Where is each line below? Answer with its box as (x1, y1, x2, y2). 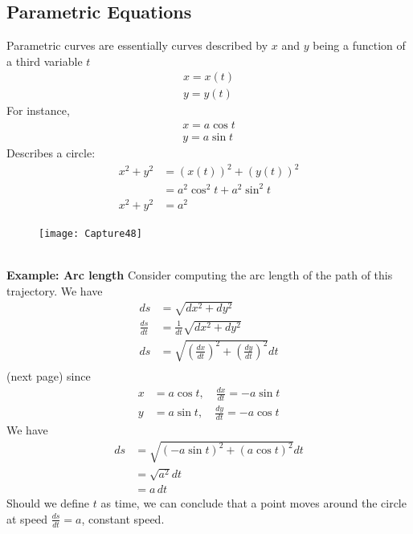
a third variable (6, 52, 83, 69)
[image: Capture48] (39, 227, 142, 239)
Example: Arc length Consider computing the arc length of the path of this (6, 267, 393, 283)
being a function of (313, 37, 406, 54)
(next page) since (6, 368, 91, 385)
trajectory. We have (6, 282, 103, 299)
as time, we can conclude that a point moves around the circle (100, 495, 407, 512)
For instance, (6, 102, 70, 119)
